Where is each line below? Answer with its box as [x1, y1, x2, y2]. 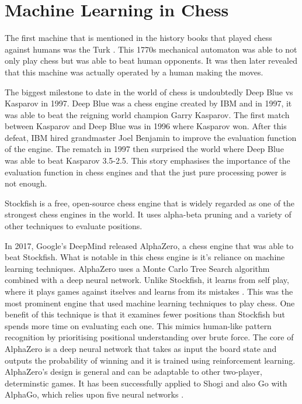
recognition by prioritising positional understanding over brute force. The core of [5, 331, 294, 343]
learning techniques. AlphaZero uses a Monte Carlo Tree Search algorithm [5, 262, 270, 274]
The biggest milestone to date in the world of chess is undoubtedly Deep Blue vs [5, 85, 293, 98]
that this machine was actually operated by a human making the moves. [5, 65, 263, 78]
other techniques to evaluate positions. [5, 220, 143, 232]
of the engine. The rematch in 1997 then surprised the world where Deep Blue [5, 143, 284, 155]
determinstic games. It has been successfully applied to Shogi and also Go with [5, 377, 287, 389]
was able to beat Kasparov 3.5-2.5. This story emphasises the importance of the [5, 154, 290, 167]
